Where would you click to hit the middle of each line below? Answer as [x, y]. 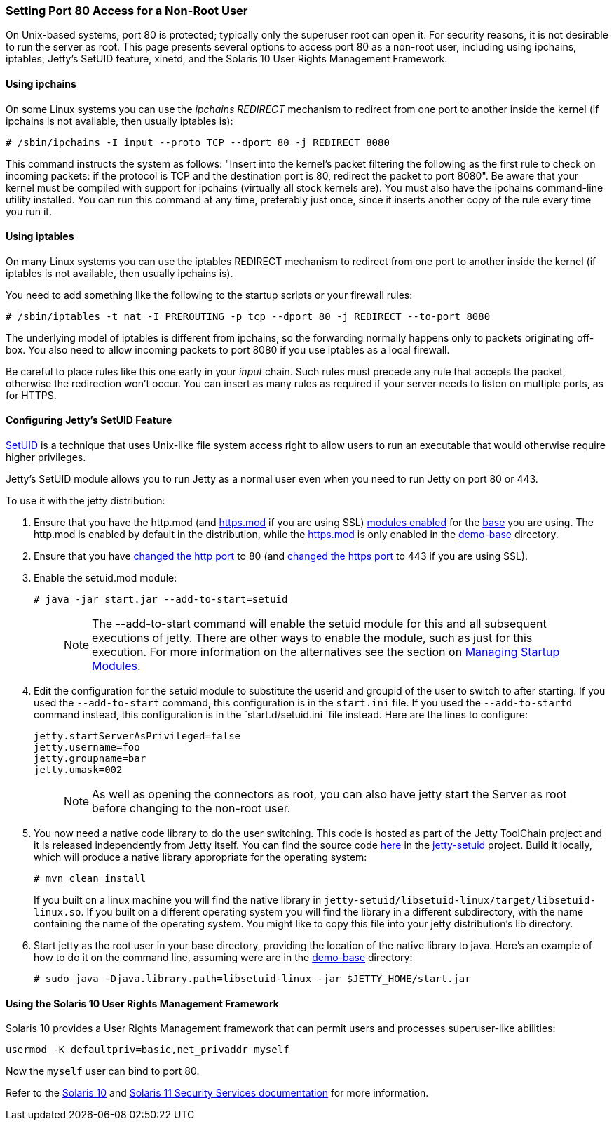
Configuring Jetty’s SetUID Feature [89, 420]
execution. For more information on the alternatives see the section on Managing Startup [326, 652]
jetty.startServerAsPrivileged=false [137, 736]
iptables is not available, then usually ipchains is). [120, 273]
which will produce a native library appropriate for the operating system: [200, 857]
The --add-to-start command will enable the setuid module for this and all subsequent [319, 624]
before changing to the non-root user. [191, 809]
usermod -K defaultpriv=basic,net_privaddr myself [148, 1050]
